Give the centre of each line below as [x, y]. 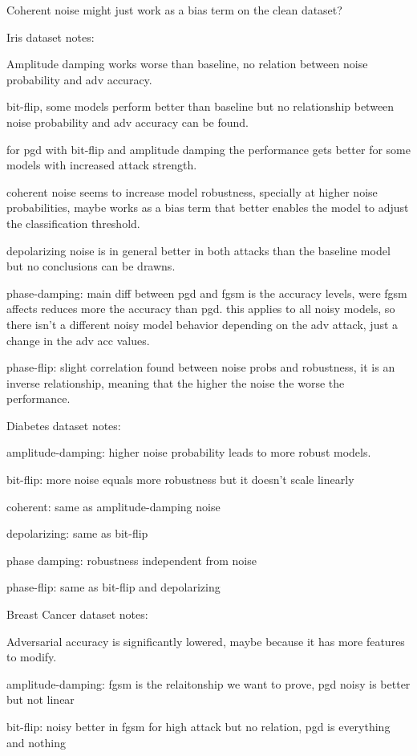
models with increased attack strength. [102, 165]
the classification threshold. [73, 223]
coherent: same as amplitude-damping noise [113, 506]
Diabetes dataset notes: [64, 425]
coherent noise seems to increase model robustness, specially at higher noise [192, 191]
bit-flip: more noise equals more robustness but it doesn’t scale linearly [180, 480]
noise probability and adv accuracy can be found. [128, 122]
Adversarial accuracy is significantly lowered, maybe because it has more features [206, 641]
